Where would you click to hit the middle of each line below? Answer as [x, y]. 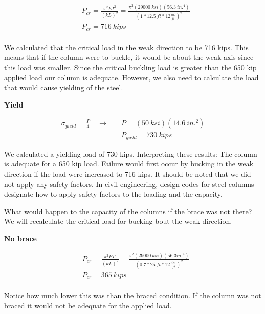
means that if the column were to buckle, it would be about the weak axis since [129, 57]
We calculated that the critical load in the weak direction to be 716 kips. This [126, 47]
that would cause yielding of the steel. [64, 87]
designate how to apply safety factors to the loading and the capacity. [113, 194]
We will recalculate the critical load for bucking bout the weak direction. [118, 221]
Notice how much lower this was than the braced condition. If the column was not [133, 295]
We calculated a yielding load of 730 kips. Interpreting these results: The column [131, 153]
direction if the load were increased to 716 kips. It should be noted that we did [128, 174]
